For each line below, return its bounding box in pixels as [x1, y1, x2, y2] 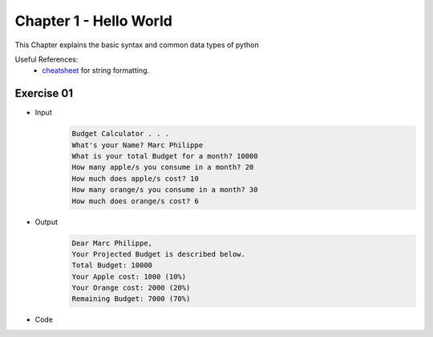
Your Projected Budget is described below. [71, 249, 246, 259]
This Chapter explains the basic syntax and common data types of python [14, 40, 260, 50]
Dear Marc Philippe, [71, 239, 152, 247]
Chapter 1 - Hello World [14, 12, 172, 30]
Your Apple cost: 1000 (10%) [71, 272, 187, 281]
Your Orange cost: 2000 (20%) [71, 283, 191, 292]
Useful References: [14, 54, 79, 64]
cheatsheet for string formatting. [42, 66, 150, 75]
